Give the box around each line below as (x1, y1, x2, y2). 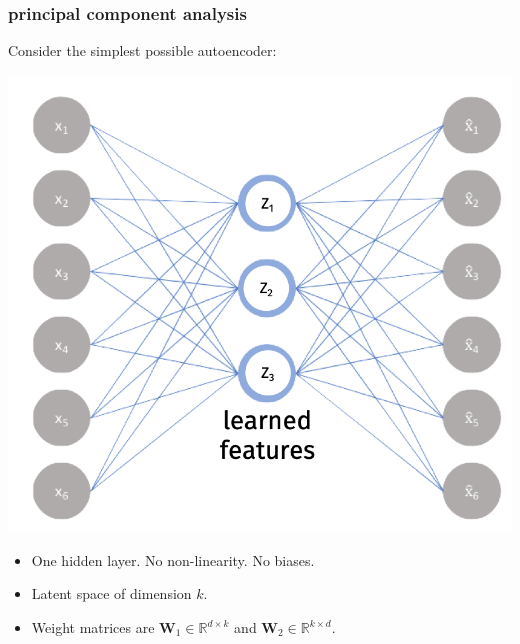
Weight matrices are (31, 617, 155, 637)
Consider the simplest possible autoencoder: (8, 40, 277, 61)
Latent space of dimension (31, 583, 192, 604)
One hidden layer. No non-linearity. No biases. (31, 549, 315, 570)
